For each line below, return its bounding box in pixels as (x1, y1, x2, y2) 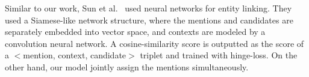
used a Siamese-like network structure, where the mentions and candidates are (5, 13, 293, 26)
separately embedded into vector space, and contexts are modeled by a (5, 25, 266, 38)
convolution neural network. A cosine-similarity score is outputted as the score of (5, 37, 304, 49)
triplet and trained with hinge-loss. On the (140, 49, 298, 61)
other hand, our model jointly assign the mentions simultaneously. (5, 60, 249, 73)
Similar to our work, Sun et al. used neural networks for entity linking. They (5, 2, 292, 14)
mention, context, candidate (23, 49, 126, 61)
